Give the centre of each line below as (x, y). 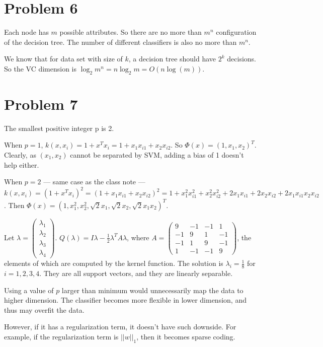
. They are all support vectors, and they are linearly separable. (136, 273)
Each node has (26, 32)
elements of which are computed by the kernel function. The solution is (114, 263)
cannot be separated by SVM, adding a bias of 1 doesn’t (157, 155)
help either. (22, 164)
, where (138, 237)
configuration (236, 32)
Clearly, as (20, 155)
